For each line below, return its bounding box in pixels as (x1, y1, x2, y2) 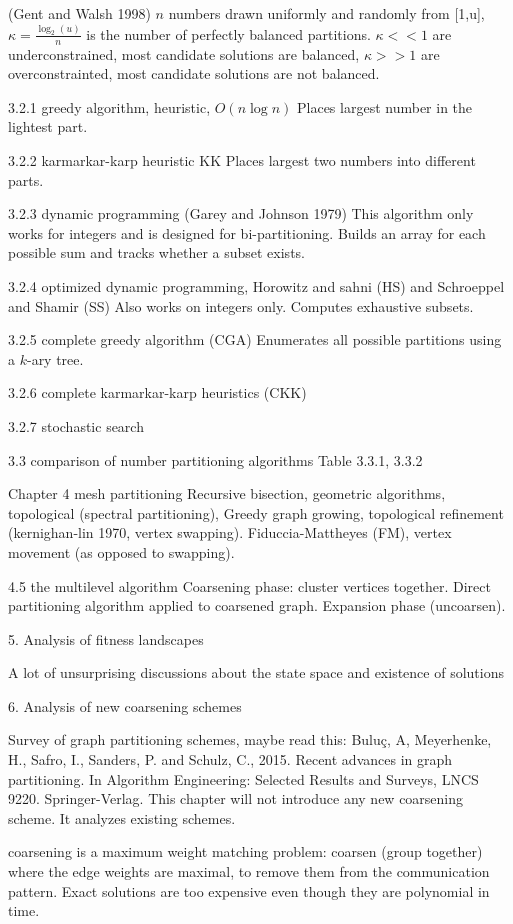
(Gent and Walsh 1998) (8, 3, 151, 23)
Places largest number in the (297, 96, 473, 117)
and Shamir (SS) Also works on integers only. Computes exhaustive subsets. (8, 295, 474, 316)
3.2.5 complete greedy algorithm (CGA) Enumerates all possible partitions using (8, 329, 502, 350)
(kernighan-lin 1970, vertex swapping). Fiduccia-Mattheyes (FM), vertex (8, 522, 452, 543)
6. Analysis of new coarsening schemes (8, 695, 242, 716)
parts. (8, 169, 44, 190)
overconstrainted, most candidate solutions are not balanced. (8, 63, 380, 84)
